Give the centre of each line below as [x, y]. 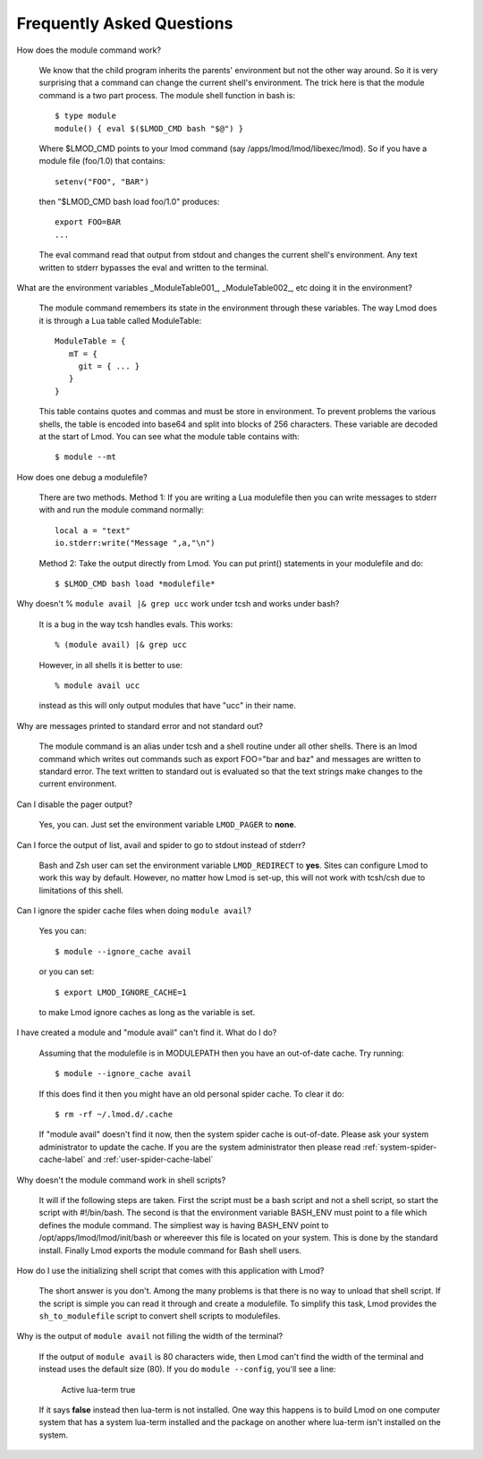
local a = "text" [93, 530]
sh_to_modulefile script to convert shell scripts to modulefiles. [160, 1316]
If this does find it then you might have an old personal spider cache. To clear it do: [191, 1094]
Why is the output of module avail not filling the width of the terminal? [150, 1336]
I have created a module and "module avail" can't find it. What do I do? [147, 1032]
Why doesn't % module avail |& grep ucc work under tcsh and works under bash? [178, 604]
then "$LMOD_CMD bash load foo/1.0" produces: [129, 202]
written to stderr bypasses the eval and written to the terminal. [153, 267]
